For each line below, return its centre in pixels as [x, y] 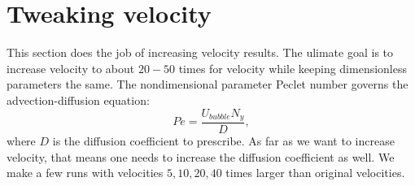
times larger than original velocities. [315, 173]
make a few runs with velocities [85, 173]
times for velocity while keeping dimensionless [293, 68]
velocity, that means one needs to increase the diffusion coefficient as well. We [201, 156]
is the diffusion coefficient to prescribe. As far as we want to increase [223, 140]
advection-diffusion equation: [78, 99]
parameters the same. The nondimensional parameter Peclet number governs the [207, 84]
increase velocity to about [71, 68]
